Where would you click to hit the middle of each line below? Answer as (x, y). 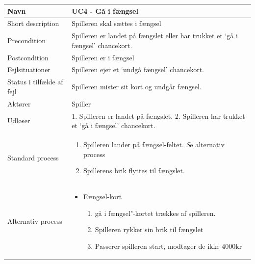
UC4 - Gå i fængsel (105, 11)
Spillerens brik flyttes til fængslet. (134, 171)
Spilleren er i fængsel (103, 57)
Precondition (27, 40)
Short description (33, 23)
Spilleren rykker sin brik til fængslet (149, 229)
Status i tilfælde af (35, 82)
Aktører (19, 103)
